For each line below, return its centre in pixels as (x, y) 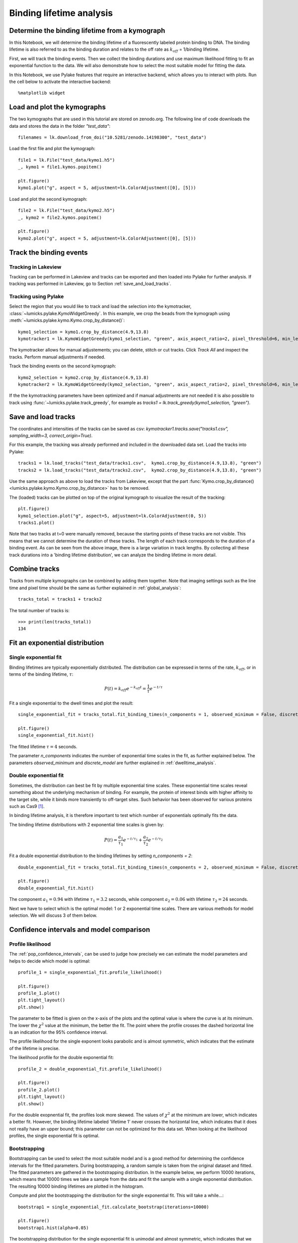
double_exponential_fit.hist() (56, 888)
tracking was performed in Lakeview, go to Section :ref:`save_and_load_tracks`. (90, 284)
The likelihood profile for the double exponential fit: (62, 1058)
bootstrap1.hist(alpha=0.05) (53, 1228)
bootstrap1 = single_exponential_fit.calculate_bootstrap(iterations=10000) (114, 1207)
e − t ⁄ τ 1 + (133, 840)
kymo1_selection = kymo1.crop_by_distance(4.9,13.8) (83, 332)
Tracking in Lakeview (35, 267)
